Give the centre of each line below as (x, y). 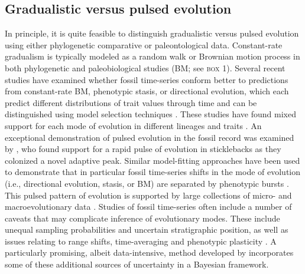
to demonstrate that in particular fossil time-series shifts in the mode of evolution (153, 172)
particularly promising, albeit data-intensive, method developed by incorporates (149, 252)
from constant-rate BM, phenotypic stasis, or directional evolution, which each (147, 91)
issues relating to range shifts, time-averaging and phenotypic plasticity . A (141, 241)
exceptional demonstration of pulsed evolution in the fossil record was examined (150, 137)
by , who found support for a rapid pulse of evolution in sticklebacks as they (143, 149)
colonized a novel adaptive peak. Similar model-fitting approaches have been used (152, 160)
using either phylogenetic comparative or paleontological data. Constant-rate (144, 44)
